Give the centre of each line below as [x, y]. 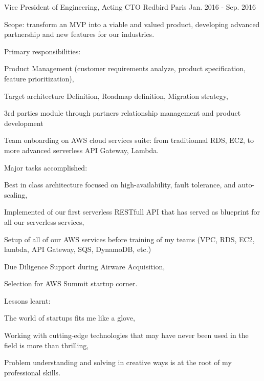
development [24, 123]
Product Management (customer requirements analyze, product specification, [125, 68]
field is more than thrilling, [47, 345]
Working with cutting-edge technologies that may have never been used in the [126, 335]
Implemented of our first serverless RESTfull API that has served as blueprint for [132, 212]
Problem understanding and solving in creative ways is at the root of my [118, 362]
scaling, [16, 194]
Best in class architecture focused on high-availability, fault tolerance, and [120, 185]
